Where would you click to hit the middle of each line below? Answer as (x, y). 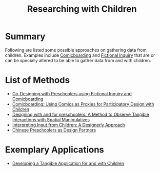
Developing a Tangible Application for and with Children (68, 163)
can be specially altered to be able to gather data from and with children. (78, 60)
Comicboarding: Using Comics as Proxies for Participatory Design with (83, 104)
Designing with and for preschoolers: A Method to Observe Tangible (81, 114)
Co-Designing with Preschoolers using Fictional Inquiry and (72, 93)
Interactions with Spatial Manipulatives (51, 119)
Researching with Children (82, 9)
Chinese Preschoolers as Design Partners (54, 130)
